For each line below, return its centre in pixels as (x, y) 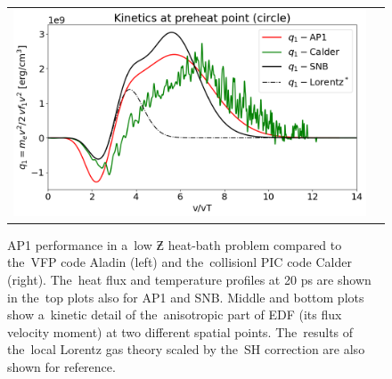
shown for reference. (61, 367)
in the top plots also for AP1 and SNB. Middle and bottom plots (186, 297)
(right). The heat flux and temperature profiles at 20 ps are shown (189, 280)
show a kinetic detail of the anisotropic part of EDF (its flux (175, 314)
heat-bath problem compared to (255, 244)
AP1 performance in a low (80, 244)
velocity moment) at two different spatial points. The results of (180, 331)
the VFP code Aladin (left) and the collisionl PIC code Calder (180, 262)
